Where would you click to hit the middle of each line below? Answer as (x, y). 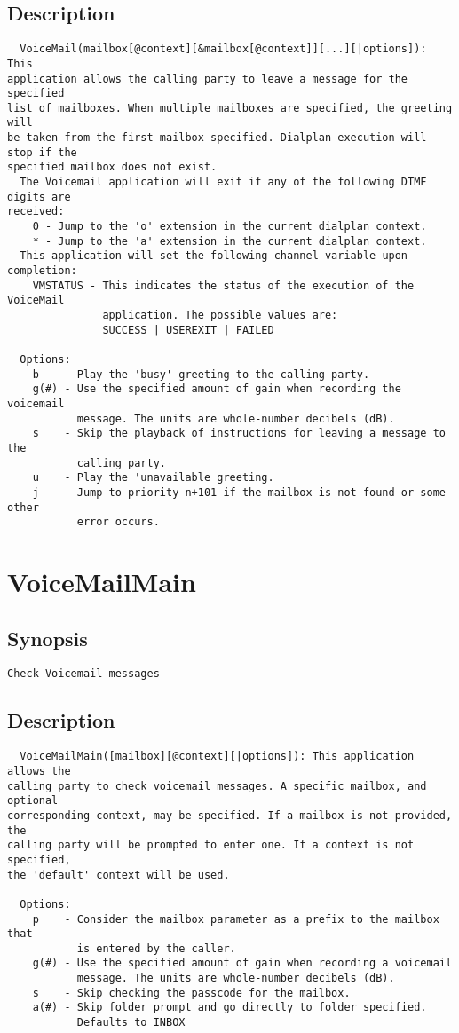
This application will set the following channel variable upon (214, 256)
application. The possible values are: (220, 315)
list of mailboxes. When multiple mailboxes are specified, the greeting (230, 108)
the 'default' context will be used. (119, 875)
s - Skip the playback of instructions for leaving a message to (239, 434)
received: (36, 212)
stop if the (42, 152)
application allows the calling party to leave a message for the (208, 79)
